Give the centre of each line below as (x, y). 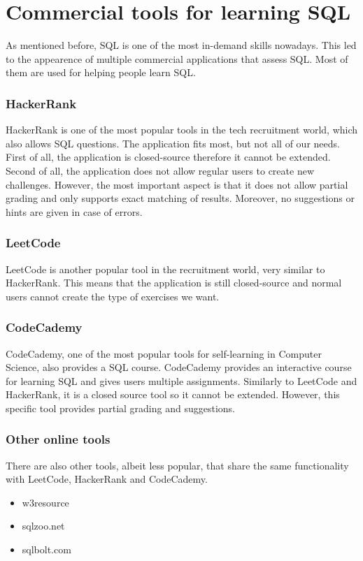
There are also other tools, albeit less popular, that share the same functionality (177, 465)
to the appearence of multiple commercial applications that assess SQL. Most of (177, 58)
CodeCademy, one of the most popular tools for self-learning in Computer (164, 353)
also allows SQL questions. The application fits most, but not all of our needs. (173, 143)
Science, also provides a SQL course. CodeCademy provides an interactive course (179, 367)
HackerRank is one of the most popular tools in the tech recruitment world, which (182, 130)
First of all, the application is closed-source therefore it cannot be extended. (168, 157)
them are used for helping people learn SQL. (101, 72)
